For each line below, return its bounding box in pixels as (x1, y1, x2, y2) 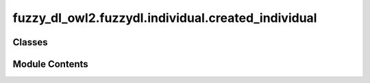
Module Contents (12, 58, 88, 70)
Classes (12, 36, 48, 48)
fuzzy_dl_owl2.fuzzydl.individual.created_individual (12, 10, 317, 25)
